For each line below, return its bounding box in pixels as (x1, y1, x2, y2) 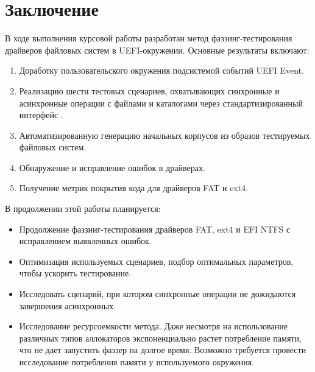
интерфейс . (19, 108, 63, 121)
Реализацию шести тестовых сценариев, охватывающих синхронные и (19, 84, 280, 97)
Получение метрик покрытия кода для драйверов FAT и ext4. (19, 181, 249, 194)
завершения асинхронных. (19, 299, 116, 312)
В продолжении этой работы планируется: (5, 202, 161, 215)
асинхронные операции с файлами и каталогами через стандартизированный (19, 96, 303, 109)
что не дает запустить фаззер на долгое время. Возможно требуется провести (19, 343, 306, 356)
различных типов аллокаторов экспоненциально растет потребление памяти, (19, 331, 302, 344)
